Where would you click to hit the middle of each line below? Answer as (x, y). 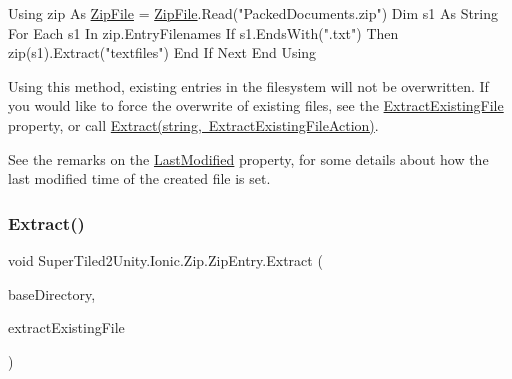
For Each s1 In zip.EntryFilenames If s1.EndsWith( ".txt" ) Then (203, 32)
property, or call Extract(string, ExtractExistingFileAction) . (193, 124)
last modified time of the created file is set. (139, 178)
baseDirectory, (52, 293)
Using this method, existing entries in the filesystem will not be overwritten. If (248, 85)
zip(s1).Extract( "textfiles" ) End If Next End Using (162, 52)
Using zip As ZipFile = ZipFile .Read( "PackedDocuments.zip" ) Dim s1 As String (253, 13)
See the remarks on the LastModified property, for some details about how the (248, 158)
